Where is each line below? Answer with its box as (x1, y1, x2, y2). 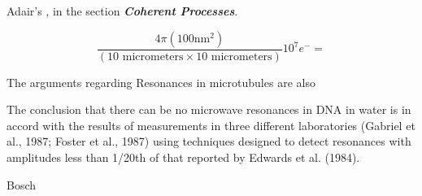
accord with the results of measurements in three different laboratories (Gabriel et (7, 116, 415, 133)
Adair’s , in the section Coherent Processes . (7, 2, 238, 19)
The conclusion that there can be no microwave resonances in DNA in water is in (7, 101, 411, 118)
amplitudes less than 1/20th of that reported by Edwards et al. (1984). (7, 149, 360, 165)
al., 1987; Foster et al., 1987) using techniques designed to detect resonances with (7, 133, 411, 150)
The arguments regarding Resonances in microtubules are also (7, 73, 315, 90)
